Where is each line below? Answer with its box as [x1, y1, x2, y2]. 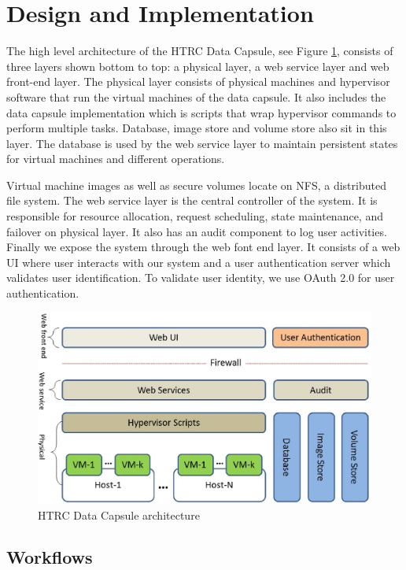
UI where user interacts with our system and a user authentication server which [6, 254, 391, 270]
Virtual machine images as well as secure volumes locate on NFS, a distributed [6, 176, 386, 193]
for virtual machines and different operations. [6, 150, 225, 167]
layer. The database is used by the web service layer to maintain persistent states [6, 135, 398, 151]
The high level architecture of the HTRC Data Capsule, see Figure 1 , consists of [6, 43, 393, 59]
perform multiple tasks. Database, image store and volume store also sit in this [6, 120, 387, 136]
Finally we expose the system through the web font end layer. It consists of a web [6, 239, 400, 255]
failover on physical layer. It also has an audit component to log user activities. [6, 223, 387, 239]
